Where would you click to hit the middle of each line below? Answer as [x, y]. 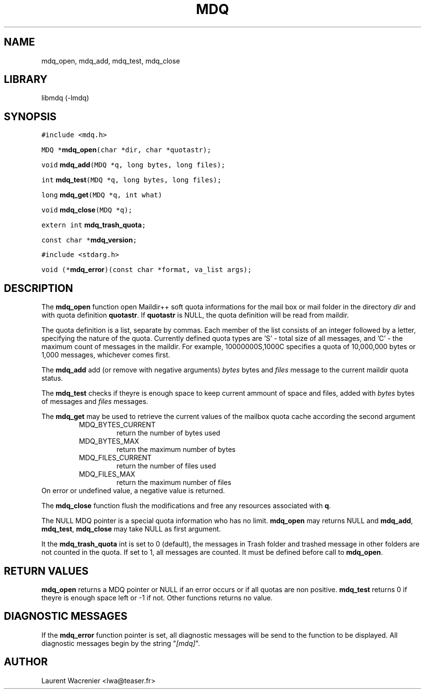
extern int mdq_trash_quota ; [94, 225]
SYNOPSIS [30, 116]
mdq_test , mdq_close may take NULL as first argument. [131, 529]
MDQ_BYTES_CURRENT [117, 425]
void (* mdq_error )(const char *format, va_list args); [147, 270]
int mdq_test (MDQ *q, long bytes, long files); [131, 180]
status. [52, 378]
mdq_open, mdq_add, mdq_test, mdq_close [111, 61]
